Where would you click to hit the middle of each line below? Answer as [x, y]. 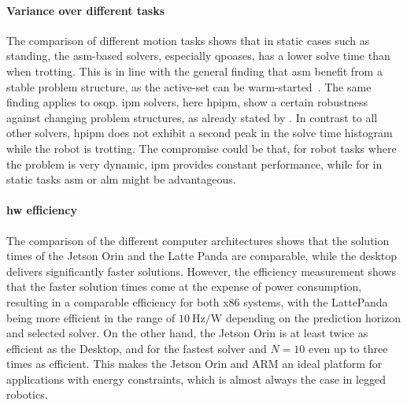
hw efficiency [42, 210]
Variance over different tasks [86, 10]
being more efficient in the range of [91, 317]
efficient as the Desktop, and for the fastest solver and [137, 348]
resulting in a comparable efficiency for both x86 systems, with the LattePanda [197, 301]
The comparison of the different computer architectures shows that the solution [198, 240]
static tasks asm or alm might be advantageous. [121, 179]
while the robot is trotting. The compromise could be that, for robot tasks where [202, 148]
